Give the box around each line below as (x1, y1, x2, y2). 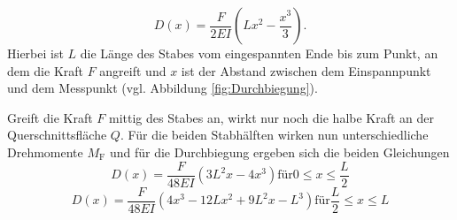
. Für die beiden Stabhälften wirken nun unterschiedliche (120, 125, 429, 144)
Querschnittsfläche (7, 125, 107, 144)
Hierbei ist (7, 44, 64, 62)
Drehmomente (7, 142, 83, 161)
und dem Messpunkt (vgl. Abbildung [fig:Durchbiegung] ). (7, 79, 318, 97)
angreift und (99, 61, 167, 80)
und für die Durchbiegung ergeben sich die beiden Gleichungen (109, 142, 450, 161)
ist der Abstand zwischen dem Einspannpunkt (181, 61, 431, 80)
